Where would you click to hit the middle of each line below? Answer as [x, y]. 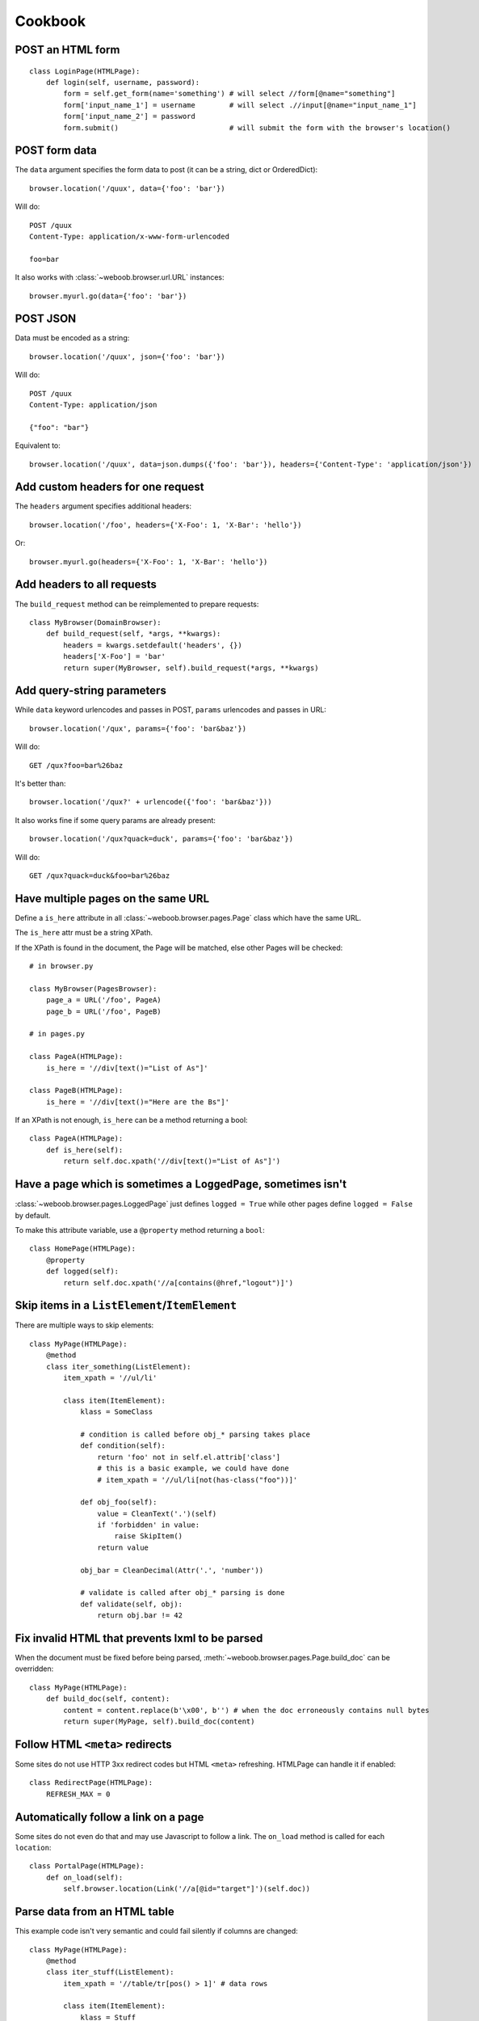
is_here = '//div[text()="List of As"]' [127, 1068]
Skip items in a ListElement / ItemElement [126, 1306]
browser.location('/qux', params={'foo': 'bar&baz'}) [138, 728]
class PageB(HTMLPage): [76, 1091]
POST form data [56, 151]
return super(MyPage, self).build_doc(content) [159, 1721]
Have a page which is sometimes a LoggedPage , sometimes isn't [181, 1184]
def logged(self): [82, 1272]
